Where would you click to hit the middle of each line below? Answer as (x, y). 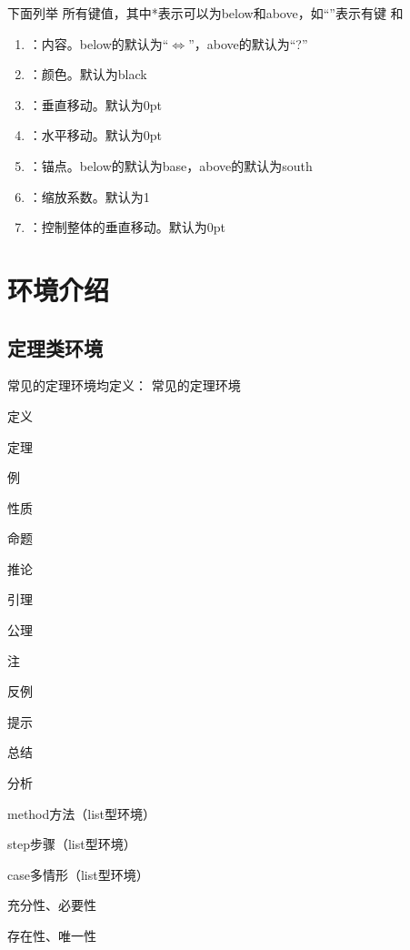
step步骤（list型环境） (72, 844)
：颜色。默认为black (88, 74)
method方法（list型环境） (82, 813)
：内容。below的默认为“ (99, 43)
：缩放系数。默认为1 (89, 196)
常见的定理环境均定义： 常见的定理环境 (124, 385)
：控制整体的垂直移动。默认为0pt (127, 227)
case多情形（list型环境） (78, 874)
